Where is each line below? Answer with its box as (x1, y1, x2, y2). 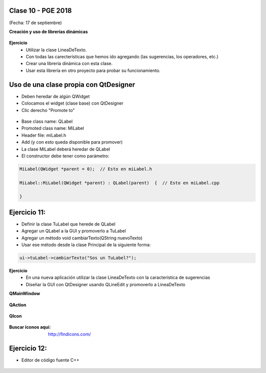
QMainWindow (9, 291, 40, 297)
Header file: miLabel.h (21, 132, 66, 138)
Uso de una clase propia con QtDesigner (9, 80, 135, 89)
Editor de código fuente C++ (21, 357, 80, 363)
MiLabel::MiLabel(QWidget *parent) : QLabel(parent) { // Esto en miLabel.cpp (19, 180, 220, 186)
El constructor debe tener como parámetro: (21, 153, 109, 159)
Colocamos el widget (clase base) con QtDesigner (21, 100, 124, 106)
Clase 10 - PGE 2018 (9, 6, 72, 15)
